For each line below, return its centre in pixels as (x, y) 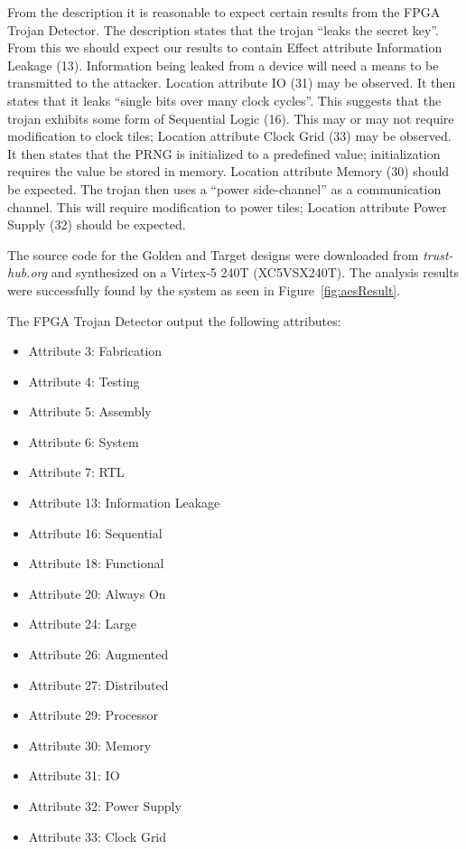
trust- (438, 254)
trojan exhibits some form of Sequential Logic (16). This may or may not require (231, 118)
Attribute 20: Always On (97, 593)
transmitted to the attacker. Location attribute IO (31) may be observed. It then (232, 83)
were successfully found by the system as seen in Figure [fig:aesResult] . (204, 289)
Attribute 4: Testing (84, 381)
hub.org (28, 272)
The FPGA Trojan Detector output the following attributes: (174, 320)
